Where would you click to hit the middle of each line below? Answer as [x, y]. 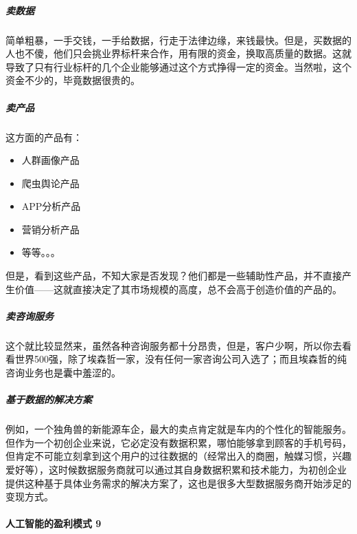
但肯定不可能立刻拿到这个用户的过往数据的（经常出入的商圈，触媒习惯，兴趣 [178, 456]
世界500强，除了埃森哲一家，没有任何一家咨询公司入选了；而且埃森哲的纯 [181, 359]
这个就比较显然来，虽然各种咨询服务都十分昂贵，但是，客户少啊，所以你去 [174, 345]
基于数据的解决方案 [49, 399]
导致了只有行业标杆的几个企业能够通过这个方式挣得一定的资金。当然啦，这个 [178, 66]
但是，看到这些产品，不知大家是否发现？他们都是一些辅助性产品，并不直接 [174, 276]
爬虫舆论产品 [50, 183]
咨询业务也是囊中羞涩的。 [63, 372]
